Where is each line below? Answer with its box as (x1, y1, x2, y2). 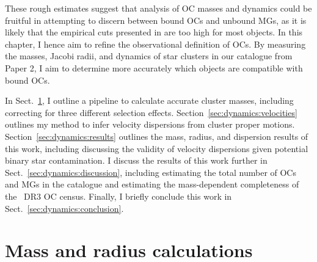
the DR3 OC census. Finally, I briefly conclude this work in (5, 189, 232, 202)
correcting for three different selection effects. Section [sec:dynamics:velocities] (5, 106, 297, 118)
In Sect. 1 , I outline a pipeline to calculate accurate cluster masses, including (5, 94, 294, 107)
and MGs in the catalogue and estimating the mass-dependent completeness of (5, 178, 299, 191)
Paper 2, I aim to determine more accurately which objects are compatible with (5, 61, 303, 74)
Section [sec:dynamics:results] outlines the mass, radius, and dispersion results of (5, 129, 308, 142)
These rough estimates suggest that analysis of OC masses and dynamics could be (5, 2, 312, 14)
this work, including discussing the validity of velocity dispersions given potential (5, 142, 308, 155)
